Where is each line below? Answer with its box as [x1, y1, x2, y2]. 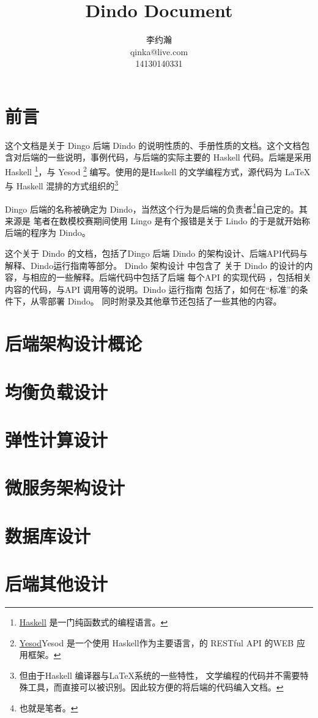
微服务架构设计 [5, 475, 125, 500]
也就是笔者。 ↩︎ [19, 701, 78, 714]
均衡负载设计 [5, 379, 108, 404]
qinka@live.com [130, 45, 188, 58]
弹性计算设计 [5, 426, 108, 452]
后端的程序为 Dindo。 [5, 226, 91, 239]
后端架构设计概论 [5, 331, 142, 356]
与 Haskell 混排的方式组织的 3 [5, 178, 119, 192]
